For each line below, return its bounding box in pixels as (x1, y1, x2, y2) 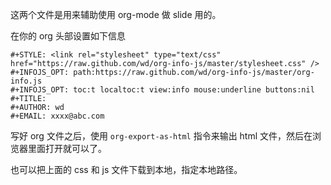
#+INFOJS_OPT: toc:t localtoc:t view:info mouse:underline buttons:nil (10, 85, 315, 95)
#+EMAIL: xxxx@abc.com (10, 111, 105, 121)
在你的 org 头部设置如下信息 (10, 30, 126, 42)
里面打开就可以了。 (27, 143, 107, 154)
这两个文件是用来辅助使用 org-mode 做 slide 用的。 (10, 9, 222, 20)
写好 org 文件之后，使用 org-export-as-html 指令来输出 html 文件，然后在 (10, 130, 313, 142)
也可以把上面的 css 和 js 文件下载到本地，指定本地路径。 (10, 164, 243, 175)
